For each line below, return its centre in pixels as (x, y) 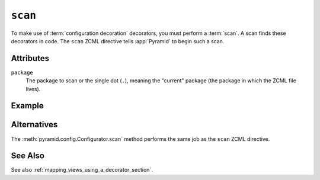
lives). (33, 89)
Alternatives (34, 125)
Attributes (30, 58)
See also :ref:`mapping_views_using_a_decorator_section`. (82, 170)
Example (27, 106)
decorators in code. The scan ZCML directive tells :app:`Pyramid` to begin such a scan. (118, 41)
